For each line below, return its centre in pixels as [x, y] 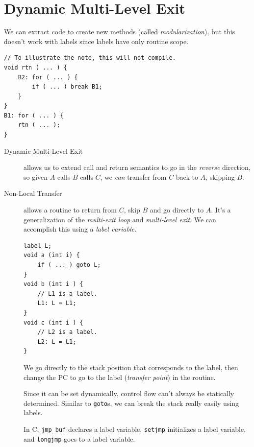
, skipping [220, 176]
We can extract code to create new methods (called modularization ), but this [120, 32]
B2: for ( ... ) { [48, 77]
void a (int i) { [52, 255]
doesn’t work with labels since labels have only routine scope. [96, 41]
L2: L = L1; [57, 341]
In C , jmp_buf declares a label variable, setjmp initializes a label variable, [135, 429]
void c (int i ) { [53, 322]
